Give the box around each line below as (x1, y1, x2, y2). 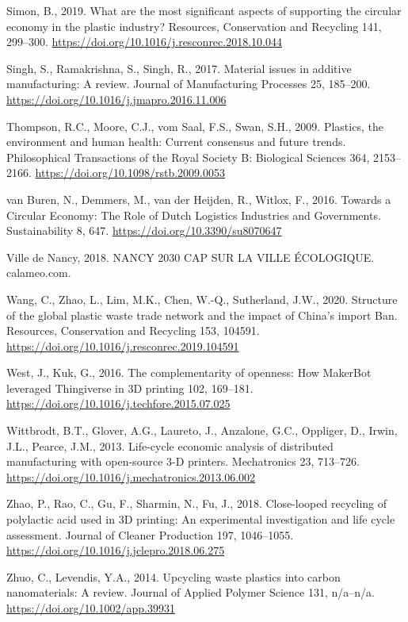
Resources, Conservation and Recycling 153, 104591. (6, 322, 260, 339)
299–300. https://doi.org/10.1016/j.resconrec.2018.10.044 (6, 33, 282, 50)
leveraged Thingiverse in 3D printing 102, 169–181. (6, 379, 254, 396)
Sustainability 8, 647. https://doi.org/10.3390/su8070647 (6, 222, 282, 239)
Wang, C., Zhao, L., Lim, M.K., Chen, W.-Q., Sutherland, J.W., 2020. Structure (6, 290, 398, 307)
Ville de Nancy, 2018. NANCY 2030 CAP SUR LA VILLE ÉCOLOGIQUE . (6, 248, 375, 265)
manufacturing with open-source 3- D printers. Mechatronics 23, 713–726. (6, 453, 360, 470)
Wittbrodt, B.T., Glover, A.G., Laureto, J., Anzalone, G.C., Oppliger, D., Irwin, (6, 422, 398, 439)
